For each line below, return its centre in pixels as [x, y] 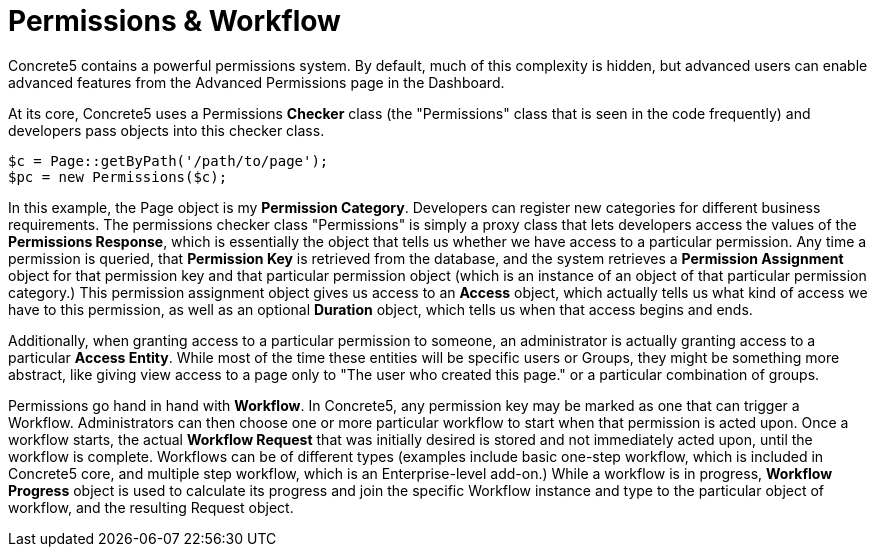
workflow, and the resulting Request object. [151, 507]
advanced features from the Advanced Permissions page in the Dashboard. [256, 82]
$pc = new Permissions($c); [118, 176]
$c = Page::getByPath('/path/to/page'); [168, 160]
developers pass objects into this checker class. [166, 130]
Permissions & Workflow [174, 21]
